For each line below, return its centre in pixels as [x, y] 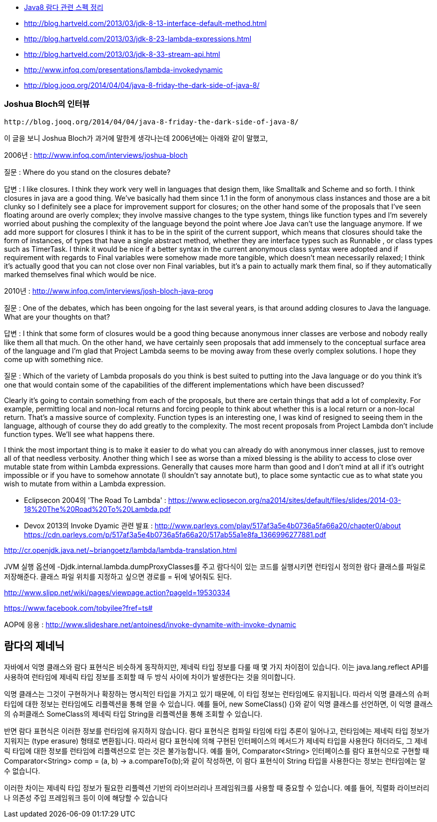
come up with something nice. [54, 359]
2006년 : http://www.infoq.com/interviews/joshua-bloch [96, 155]
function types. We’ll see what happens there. [79, 434]
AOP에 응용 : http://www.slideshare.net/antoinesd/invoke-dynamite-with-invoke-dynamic [150, 624]
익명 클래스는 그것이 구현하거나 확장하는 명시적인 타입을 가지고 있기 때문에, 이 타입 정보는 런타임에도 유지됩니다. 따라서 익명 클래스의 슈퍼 [217, 694]
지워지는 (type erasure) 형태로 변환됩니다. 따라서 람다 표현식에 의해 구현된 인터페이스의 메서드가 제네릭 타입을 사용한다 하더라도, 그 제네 [216, 741]
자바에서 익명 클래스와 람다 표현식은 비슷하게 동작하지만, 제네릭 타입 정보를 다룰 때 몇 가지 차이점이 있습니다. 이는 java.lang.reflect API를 [217, 667]
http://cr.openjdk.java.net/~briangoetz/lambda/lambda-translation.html [121, 550]
